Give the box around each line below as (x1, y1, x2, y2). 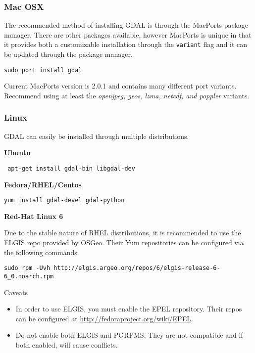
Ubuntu (4, 147, 31, 158)
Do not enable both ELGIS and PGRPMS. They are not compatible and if (15, 330, 243, 340)
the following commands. (4, 247, 79, 257)
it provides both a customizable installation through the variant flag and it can (4, 39, 248, 49)
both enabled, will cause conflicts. (15, 339, 118, 350)
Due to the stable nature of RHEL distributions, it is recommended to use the (4, 227, 241, 238)
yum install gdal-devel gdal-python (4, 197, 125, 204)
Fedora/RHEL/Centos (4, 179, 82, 189)
